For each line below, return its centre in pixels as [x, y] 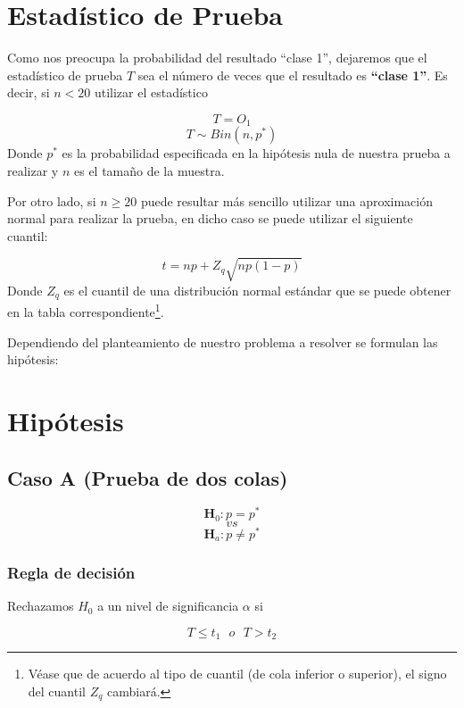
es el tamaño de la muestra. [149, 170]
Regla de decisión [71, 572]
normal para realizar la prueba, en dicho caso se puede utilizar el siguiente [210, 218]
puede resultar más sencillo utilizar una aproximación [286, 200]
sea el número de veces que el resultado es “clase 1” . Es [293, 75]
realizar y [33, 170]
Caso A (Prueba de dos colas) [148, 477]
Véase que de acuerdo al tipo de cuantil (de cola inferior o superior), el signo [237, 674]
